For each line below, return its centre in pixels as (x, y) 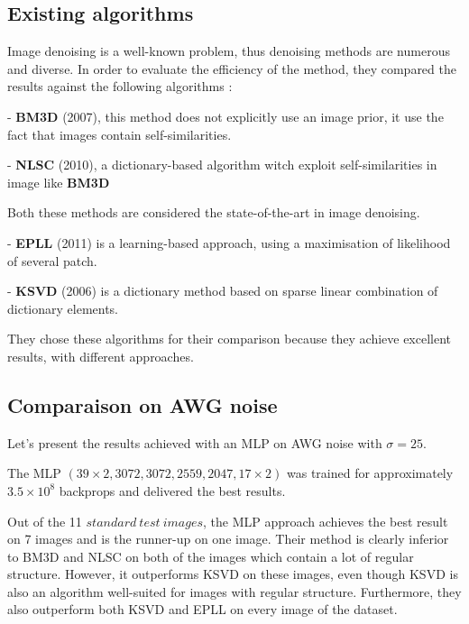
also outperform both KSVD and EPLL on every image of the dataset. (202, 609)
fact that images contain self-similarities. (120, 134)
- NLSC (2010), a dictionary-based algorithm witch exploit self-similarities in (222, 165)
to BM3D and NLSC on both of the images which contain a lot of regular (211, 556)
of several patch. (52, 260)
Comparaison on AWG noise (143, 404)
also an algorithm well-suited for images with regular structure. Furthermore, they (234, 591)
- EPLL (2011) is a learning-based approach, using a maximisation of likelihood (229, 242)
